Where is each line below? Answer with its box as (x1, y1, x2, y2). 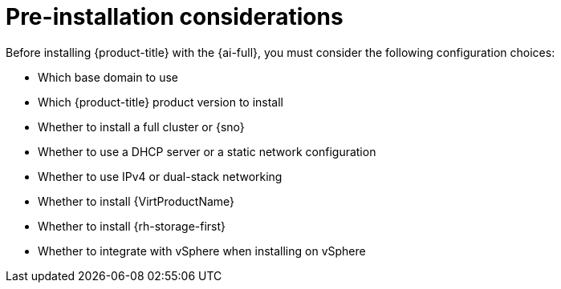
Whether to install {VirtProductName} (38, 194, 235, 208)
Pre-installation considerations (6, 3, 344, 30)
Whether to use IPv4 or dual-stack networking (38, 169, 283, 183)
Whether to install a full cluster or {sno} (38, 119, 245, 134)
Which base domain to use (38, 70, 179, 84)
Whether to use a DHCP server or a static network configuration (38, 144, 376, 159)
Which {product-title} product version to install (38, 94, 283, 109)
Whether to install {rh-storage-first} (38, 219, 226, 233)
